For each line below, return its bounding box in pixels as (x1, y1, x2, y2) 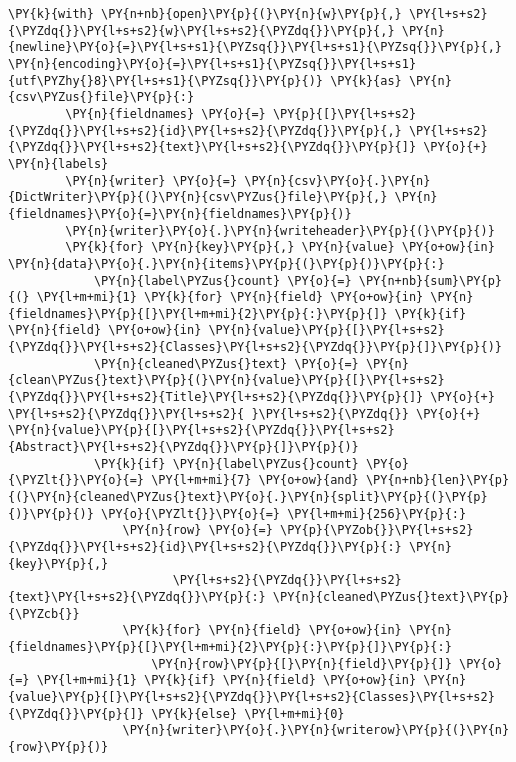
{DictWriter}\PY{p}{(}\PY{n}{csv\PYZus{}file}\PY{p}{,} (8, 190, 388, 205)
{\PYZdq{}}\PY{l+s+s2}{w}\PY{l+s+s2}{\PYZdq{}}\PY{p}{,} (8, 23, 395, 38)
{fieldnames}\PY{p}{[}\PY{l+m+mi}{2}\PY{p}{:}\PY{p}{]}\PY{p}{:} (8, 639, 452, 654)
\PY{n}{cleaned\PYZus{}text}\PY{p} (272, 589, 510, 604)
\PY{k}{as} (330, 73, 402, 88)
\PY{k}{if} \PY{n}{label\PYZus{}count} (93, 456, 359, 471)
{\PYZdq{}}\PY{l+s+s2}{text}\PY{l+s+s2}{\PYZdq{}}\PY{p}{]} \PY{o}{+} (8, 140, 488, 155)
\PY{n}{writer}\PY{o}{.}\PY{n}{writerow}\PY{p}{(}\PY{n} (122, 723, 510, 738)
